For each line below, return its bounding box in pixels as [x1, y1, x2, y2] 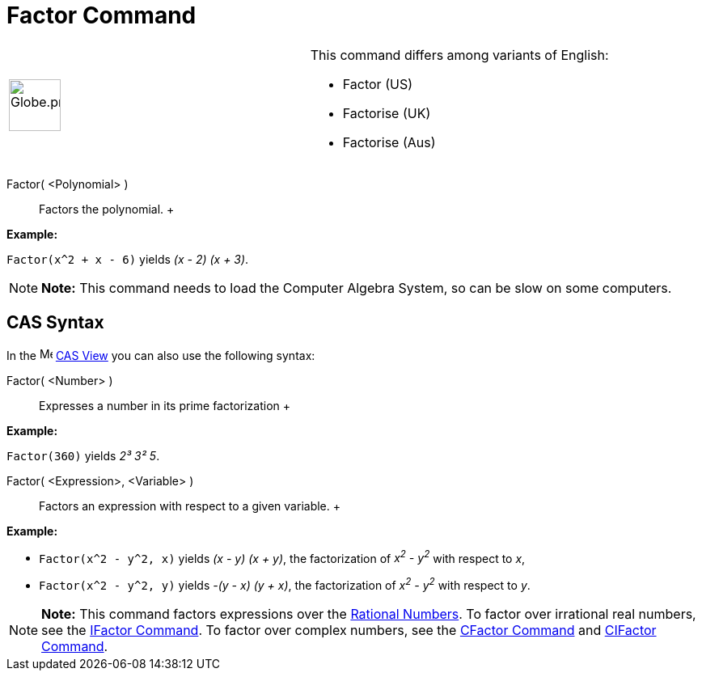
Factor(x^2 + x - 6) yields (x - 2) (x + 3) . [6, 252, 249, 266]
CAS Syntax [6, 312, 104, 333]
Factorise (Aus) [342, 133, 436, 150]
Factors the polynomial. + [39, 201, 175, 216]
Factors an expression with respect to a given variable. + [39, 498, 341, 513]
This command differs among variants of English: [310, 46, 609, 63]
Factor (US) [342, 75, 412, 92]
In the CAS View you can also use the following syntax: [6, 348, 315, 362]
